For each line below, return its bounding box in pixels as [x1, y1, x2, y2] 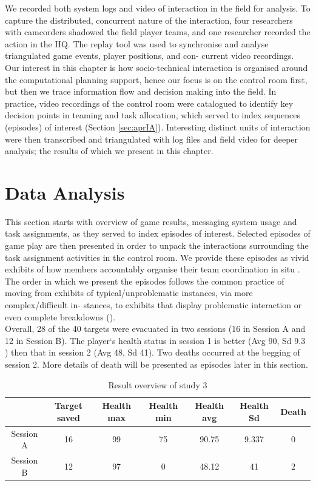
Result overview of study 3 [108, 378, 207, 391]
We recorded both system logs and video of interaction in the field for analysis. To [5, 2, 311, 14]
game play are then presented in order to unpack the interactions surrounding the [5, 239, 309, 252]
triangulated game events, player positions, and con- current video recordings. [5, 49, 294, 62]
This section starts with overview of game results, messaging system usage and [5, 215, 297, 228]
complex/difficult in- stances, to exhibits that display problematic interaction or [5, 299, 302, 311]
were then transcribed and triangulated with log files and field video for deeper [5, 132, 298, 145]
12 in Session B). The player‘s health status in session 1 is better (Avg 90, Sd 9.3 [5, 334, 306, 346]
